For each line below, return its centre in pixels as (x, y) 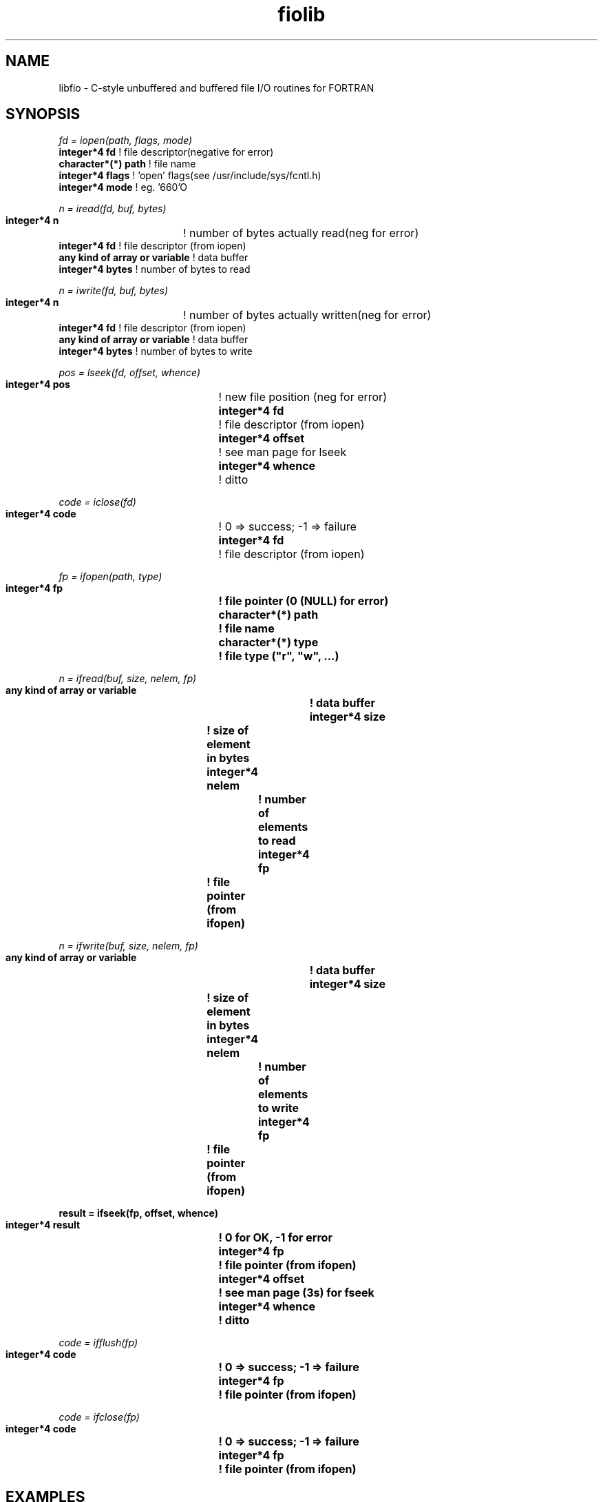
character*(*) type (268, 642)
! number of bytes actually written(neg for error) (307, 315)
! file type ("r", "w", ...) (279, 656)
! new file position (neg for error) (303, 397)
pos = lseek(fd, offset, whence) (130, 373)
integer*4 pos (38, 384)
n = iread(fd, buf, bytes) (113, 209)
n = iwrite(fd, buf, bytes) (114, 291)
